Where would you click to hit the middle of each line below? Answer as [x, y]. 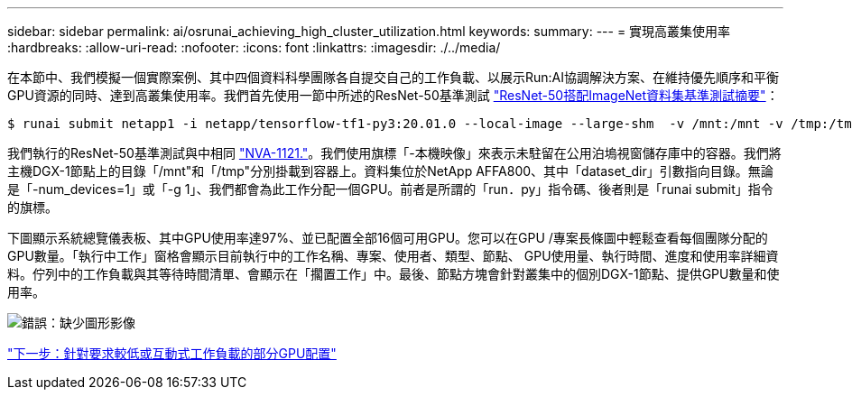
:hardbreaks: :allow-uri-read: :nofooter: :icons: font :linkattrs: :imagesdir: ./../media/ [254, 47]
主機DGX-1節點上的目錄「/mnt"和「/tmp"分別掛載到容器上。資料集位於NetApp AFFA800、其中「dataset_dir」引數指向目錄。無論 [390, 171]
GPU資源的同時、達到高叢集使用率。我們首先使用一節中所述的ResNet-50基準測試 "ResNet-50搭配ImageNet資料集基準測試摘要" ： [393, 95]
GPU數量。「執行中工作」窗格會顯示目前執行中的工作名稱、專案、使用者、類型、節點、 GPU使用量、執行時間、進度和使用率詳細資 [393, 256]
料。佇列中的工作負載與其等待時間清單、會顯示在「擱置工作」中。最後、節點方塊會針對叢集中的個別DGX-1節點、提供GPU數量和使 [394, 274]
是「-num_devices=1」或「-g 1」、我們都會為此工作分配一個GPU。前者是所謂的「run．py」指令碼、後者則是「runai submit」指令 [390, 189]
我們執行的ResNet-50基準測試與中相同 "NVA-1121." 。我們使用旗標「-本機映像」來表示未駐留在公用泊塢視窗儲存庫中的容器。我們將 [394, 153]
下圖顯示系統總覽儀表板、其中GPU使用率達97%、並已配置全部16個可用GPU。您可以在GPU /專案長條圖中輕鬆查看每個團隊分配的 [388, 238]
